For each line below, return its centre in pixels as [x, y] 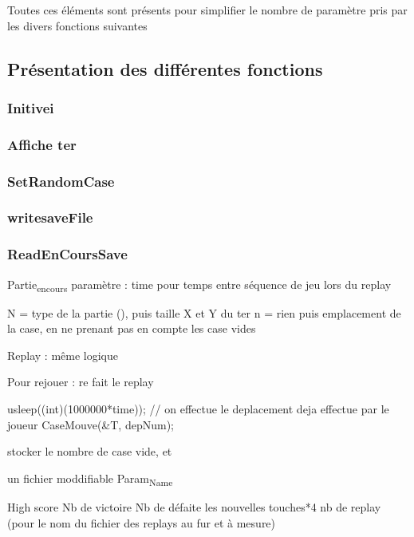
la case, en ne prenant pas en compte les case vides [132, 328]
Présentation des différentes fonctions [165, 68]
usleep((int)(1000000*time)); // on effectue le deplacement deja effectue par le [198, 409]
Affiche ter [42, 144]
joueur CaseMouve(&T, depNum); [91, 424]
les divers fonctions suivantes [77, 25]
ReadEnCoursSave [67, 254]
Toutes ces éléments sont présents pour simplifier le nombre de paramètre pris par [207, 10]
